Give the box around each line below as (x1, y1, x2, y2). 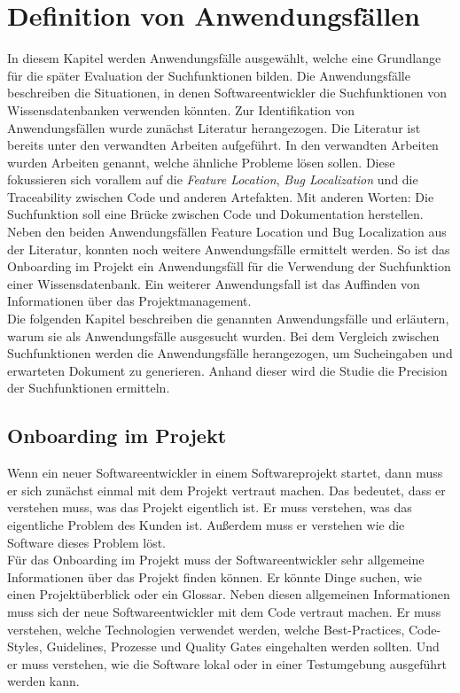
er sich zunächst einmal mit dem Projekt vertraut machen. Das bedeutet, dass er (7, 480, 446, 499)
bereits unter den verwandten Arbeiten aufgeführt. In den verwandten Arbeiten (7, 136, 439, 154)
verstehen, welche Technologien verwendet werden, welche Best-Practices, (7, 619, 405, 638)
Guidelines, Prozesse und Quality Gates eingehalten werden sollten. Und (46, 637, 440, 656)
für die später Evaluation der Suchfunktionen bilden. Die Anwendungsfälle (7, 66, 410, 84)
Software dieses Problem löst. (7, 533, 166, 551)
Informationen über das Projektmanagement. (7, 292, 252, 310)
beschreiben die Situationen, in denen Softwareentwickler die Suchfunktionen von (7, 83, 448, 102)
